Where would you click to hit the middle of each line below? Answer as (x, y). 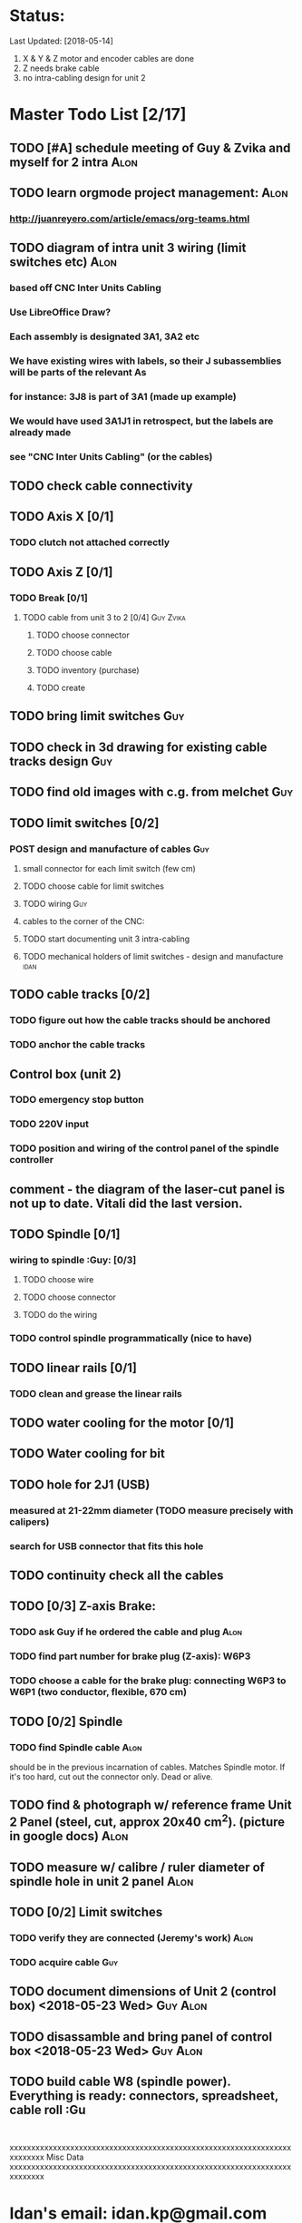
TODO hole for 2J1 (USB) (80, 1484)
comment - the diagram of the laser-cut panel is (147, 1189)
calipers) (29, 1522)
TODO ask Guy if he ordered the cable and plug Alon (126, 1632)
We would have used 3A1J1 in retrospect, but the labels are (141, 421)
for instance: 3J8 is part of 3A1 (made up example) (123, 396)
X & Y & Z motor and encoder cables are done (108, 58)
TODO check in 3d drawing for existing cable (138, 747)
